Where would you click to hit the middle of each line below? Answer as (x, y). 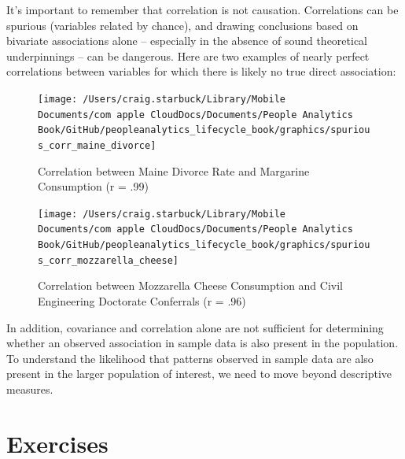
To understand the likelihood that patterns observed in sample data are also (190, 358)
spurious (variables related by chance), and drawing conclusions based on (182, 25)
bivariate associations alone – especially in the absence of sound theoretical (187, 41)
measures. (30, 389)
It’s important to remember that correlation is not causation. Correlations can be (202, 9)
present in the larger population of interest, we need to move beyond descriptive (199, 374)
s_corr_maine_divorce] (97, 145)
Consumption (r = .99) (93, 186)
